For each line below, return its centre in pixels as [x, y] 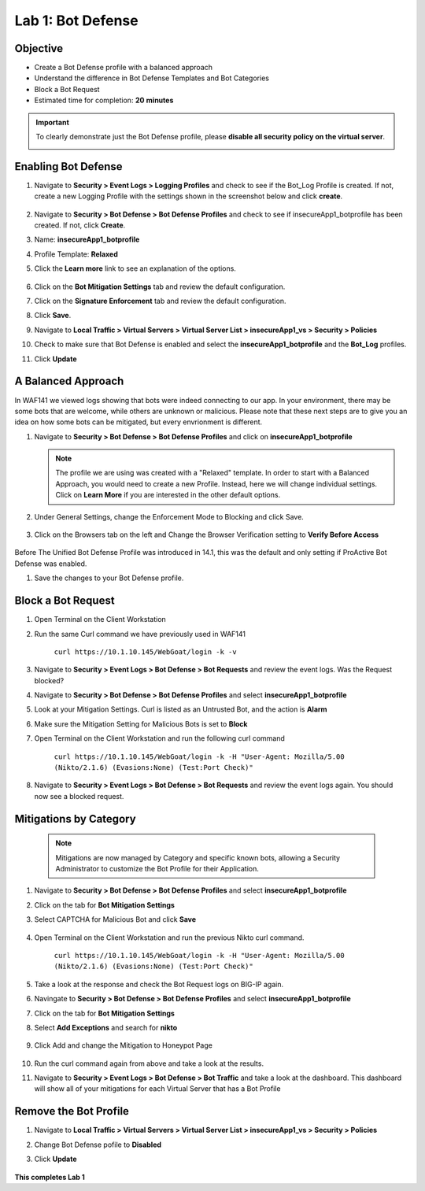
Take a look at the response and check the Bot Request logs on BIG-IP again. [159, 984]
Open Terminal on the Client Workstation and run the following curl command [159, 738]
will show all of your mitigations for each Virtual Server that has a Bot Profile [157, 1089]
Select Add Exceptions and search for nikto [106, 1027]
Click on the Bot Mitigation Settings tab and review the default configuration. [160, 287]
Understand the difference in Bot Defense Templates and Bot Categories [152, 78]
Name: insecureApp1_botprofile [87, 239]
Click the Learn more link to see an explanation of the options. [135, 268]
